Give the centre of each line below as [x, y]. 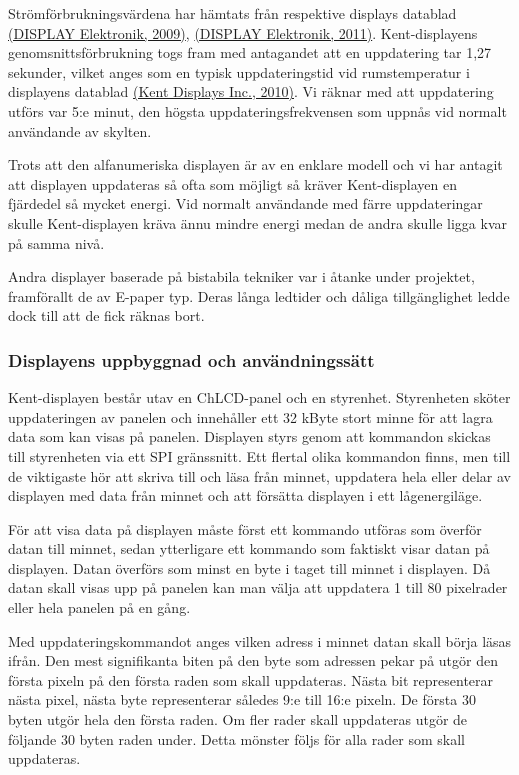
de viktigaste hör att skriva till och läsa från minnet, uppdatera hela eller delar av [259, 475]
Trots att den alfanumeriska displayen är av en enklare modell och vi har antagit [255, 164]
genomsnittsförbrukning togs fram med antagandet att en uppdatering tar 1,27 [250, 52]
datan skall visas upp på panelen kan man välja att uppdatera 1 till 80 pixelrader [258, 587]
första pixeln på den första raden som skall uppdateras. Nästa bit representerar [251, 679]
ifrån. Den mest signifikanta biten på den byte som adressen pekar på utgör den [253, 660]
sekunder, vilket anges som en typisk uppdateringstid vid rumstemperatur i [239, 71]
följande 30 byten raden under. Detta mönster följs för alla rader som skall [236, 738]
